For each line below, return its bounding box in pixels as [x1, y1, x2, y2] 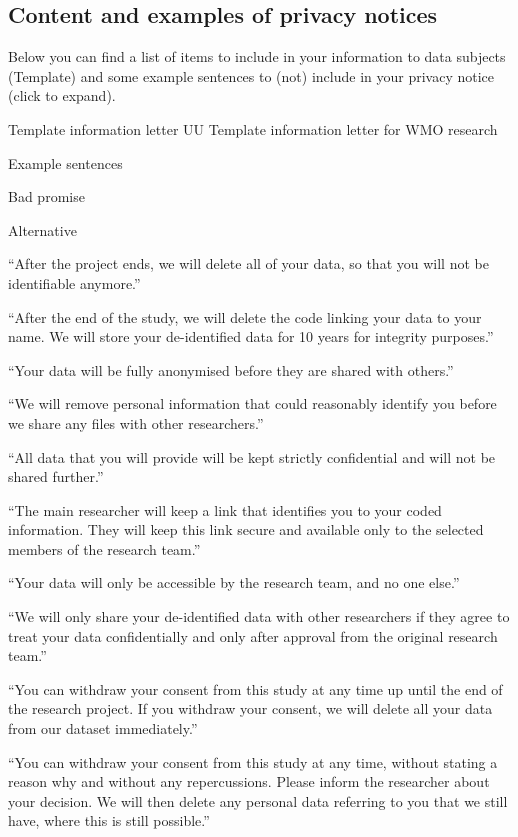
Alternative [8, 219, 77, 240]
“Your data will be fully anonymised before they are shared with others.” [8, 359, 454, 380]
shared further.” [8, 466, 104, 487]
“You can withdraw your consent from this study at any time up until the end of [8, 678, 503, 699]
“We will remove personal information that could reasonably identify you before [8, 393, 497, 414]
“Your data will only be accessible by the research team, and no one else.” [8, 572, 460, 593]
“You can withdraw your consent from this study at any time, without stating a [8, 751, 498, 772]
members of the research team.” [8, 538, 201, 559]
